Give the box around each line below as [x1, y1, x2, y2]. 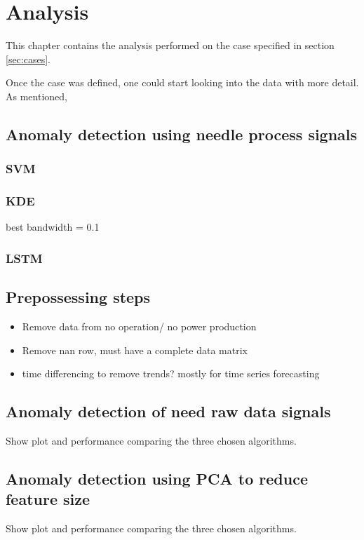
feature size [6, 488, 90, 510]
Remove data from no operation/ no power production [22, 318, 257, 333]
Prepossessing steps [6, 286, 151, 308]
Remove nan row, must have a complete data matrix [22, 342, 248, 357]
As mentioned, [6, 88, 67, 103]
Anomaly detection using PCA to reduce [6, 467, 308, 489]
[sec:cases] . [6, 51, 50, 66]
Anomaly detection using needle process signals [6, 123, 358, 144]
